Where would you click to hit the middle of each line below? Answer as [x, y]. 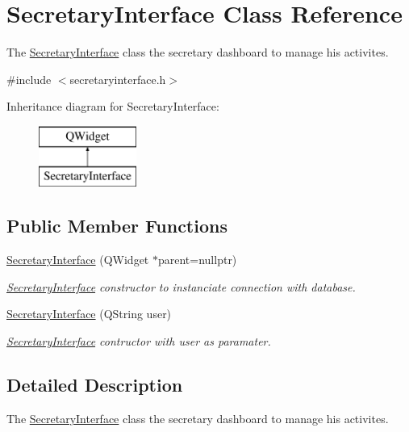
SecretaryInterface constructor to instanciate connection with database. [181, 286]
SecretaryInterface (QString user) [89, 314]
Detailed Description [95, 385]
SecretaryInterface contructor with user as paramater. [139, 341]
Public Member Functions [117, 226]
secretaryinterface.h [118, 79]
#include [29, 79]
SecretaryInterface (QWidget [78, 260]
